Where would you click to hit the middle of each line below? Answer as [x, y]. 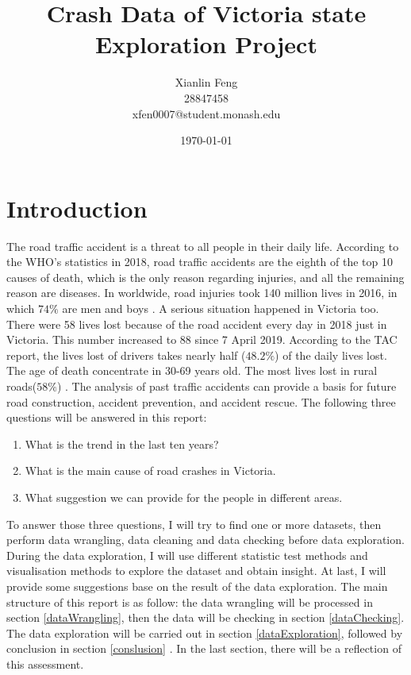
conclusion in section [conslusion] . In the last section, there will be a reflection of [204, 648]
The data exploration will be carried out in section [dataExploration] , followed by [205, 633]
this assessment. [45, 663]
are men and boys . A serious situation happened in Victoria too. [221, 308]
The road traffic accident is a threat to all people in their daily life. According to [203, 246]
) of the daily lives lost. [331, 355]
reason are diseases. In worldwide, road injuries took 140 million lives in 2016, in [202, 293]
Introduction [77, 208]
